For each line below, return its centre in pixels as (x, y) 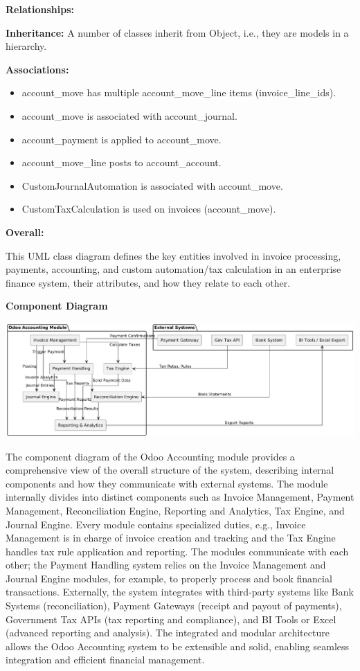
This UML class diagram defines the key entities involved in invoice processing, (173, 255)
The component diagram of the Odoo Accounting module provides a (150, 456)
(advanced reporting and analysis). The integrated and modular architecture (168, 633)
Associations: (37, 69)
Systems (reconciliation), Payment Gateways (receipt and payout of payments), (174, 606)
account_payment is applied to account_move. (121, 139)
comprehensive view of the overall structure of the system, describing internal (170, 470)
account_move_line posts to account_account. (121, 162)
